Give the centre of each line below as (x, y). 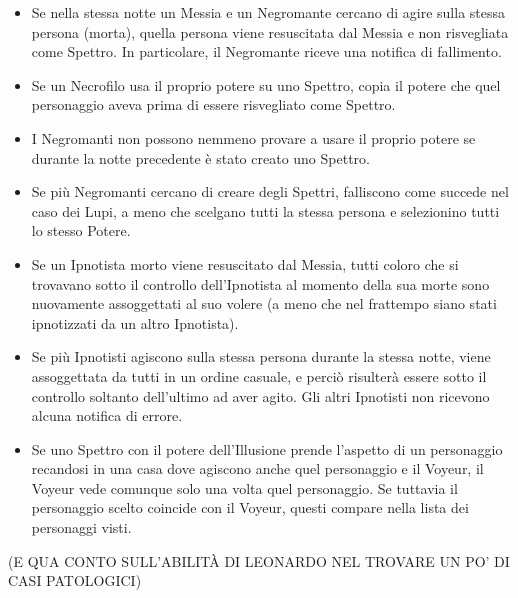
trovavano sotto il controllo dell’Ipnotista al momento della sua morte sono (260, 283)
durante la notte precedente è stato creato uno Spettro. (200, 157)
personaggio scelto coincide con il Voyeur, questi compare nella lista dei (250, 507)
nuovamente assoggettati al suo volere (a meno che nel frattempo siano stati (264, 303)
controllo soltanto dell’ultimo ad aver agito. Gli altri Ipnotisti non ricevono (260, 395)
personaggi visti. (81, 527)
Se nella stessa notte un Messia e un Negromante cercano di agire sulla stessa (268, 12)
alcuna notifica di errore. (107, 415)
